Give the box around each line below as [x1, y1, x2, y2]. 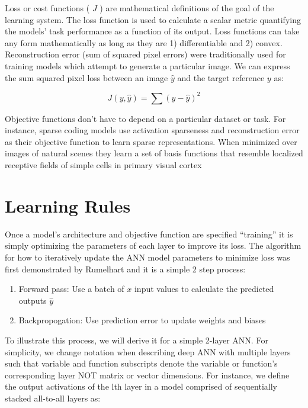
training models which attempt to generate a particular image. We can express [5, 59, 290, 72]
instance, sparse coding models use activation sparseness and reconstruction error [5, 124, 300, 136]
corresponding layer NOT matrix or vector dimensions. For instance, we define [5, 368, 290, 381]
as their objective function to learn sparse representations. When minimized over [5, 135, 297, 147]
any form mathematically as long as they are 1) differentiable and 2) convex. [5, 36, 283, 49]
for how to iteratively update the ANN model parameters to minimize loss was [5, 250, 290, 263]
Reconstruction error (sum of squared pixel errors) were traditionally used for [5, 48, 286, 60]
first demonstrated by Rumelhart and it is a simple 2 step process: [5, 262, 246, 275]
